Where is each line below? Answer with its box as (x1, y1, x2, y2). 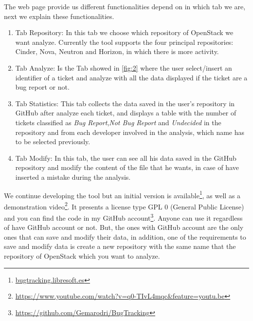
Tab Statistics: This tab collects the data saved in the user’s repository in (15, 98, 235, 108)
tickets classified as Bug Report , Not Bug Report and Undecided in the (15, 117, 221, 127)
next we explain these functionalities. (4, 11, 114, 21)
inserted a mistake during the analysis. (15, 171, 131, 182)
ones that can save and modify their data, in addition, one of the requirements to (4, 231, 246, 242)
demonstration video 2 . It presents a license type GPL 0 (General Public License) (4, 200, 244, 211)
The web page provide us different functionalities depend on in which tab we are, (4, 1, 246, 11)
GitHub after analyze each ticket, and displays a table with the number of (15, 108, 236, 118)
